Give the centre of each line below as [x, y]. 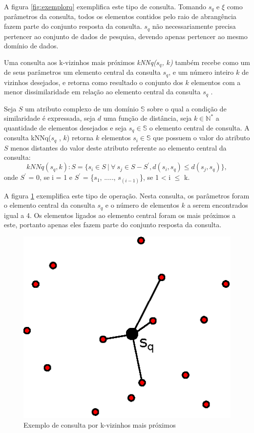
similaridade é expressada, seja [50, 118]
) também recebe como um [210, 62]
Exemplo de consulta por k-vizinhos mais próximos [100, 424]
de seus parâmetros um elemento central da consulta [82, 72]
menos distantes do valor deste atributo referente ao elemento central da [118, 147]
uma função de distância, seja [148, 118]
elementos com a [216, 82]
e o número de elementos [142, 205]
